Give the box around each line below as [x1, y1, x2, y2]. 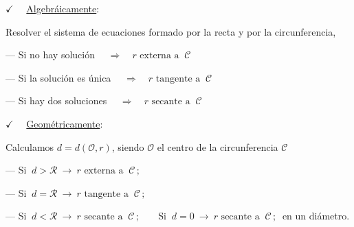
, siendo [111, 139, 144, 154]
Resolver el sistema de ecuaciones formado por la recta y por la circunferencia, [5, 24, 336, 38]
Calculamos [5, 139, 54, 154]
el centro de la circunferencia [157, 139, 278, 154]
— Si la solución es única [5, 70, 111, 84]
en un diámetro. [282, 208, 350, 223]
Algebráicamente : [26, 1, 100, 15]
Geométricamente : [26, 116, 103, 130]
